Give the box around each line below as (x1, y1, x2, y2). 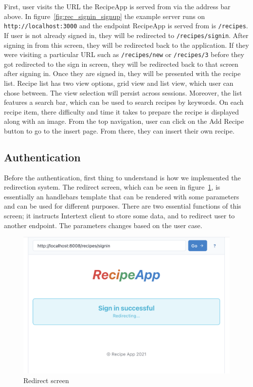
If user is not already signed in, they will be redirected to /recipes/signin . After (4, 30, 249, 40)
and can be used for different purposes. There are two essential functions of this (4, 201, 241, 211)
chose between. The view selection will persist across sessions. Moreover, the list (4, 87, 242, 97)
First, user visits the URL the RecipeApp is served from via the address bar (4, 1, 231, 11)
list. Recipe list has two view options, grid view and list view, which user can (4, 77, 234, 88)
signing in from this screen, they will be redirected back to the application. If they (4, 39, 249, 50)
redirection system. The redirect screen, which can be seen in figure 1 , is (4, 182, 220, 192)
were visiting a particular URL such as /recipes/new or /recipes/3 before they (4, 49, 244, 59)
